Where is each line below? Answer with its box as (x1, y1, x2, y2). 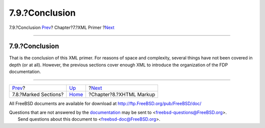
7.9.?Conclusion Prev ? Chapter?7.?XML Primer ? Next (9, 25, 115, 30)
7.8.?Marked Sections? (12, 91, 64, 98)
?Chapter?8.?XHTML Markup (88, 91, 156, 98)
